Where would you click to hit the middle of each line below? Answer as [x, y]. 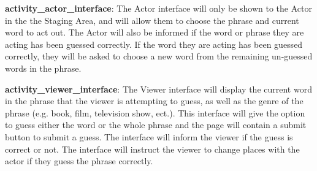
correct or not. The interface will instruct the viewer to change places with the [152, 149]
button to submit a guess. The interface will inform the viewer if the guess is [149, 136]
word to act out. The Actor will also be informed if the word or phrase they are [155, 32]
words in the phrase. [43, 68]
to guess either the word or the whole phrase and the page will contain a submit [156, 125]
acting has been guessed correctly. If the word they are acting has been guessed [154, 44]
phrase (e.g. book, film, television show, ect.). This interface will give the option [155, 112]
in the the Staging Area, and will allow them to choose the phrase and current [152, 20]
